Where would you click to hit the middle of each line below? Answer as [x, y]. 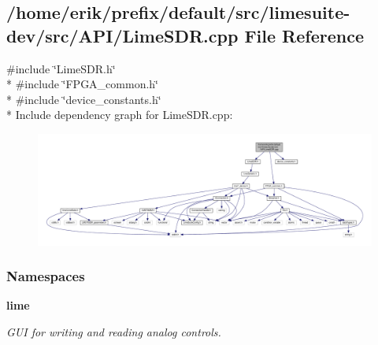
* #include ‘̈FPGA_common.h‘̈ [83, 84]
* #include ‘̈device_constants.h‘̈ [84, 99]
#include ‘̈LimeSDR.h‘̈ [61, 68]
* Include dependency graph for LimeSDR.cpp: [120, 115]
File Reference [304, 35]
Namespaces [46, 276]
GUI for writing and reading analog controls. [114, 331]
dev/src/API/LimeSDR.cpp [122, 35]
